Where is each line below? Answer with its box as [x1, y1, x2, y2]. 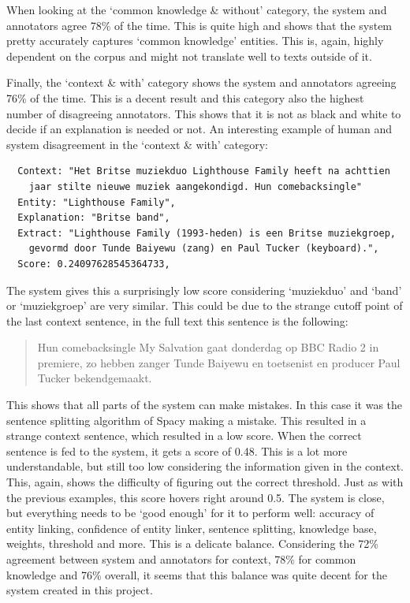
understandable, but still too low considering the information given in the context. [6, 458, 404, 475]
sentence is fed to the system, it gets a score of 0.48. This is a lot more [6, 442, 348, 459]
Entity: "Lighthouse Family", [17, 196, 176, 208]
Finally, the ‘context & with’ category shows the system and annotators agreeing [6, 74, 397, 91]
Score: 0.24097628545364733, [17, 258, 170, 270]
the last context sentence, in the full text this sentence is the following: [6, 312, 348, 329]
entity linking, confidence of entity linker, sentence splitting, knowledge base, [6, 519, 377, 536]
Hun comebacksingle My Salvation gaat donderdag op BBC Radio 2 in [37, 339, 379, 355]
